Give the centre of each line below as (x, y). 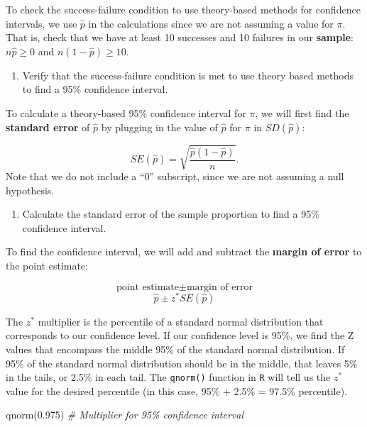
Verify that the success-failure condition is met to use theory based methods (188, 75)
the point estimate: (47, 266)
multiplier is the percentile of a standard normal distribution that (181, 321)
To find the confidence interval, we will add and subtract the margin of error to (184, 251)
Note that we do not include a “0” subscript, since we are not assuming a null (175, 176)
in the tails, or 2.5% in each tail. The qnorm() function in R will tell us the (168, 377)
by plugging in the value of (159, 127)
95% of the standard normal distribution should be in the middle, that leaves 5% (182, 363)
